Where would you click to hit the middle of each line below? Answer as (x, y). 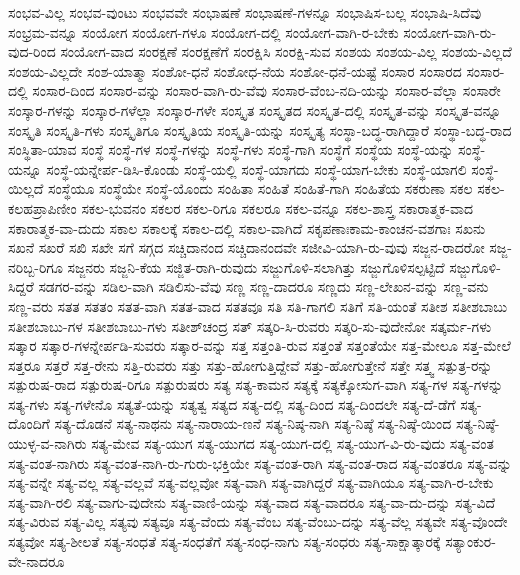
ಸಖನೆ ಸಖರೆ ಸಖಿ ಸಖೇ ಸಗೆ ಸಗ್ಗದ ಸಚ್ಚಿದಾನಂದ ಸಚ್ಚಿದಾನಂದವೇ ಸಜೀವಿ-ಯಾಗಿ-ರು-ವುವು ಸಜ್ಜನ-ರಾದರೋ (246, 247)
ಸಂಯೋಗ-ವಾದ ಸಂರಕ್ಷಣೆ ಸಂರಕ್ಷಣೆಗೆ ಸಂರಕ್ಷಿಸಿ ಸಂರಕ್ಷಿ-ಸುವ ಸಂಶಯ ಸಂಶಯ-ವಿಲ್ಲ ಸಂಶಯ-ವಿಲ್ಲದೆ (286, 51)
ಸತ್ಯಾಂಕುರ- (470, 541)
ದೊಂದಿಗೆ (29, 423)
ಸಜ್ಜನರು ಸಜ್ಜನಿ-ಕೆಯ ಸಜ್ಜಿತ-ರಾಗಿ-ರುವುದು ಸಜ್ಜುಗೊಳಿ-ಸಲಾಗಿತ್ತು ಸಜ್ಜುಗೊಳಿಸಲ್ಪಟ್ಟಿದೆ (256, 266)
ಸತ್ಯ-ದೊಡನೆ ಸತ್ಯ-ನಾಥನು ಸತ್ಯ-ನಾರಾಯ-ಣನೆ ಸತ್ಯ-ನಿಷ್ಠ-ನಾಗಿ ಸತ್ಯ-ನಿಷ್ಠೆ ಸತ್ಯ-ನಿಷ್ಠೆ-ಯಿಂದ (253, 423)
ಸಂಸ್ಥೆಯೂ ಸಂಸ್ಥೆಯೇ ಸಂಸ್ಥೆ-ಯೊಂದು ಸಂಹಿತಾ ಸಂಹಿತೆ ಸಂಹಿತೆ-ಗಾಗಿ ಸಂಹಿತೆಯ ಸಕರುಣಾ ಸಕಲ (260, 188)
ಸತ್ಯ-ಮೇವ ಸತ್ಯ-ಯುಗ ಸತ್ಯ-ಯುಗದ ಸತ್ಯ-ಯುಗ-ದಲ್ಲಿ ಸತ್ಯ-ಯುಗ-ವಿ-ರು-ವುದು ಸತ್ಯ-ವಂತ (292, 443)
